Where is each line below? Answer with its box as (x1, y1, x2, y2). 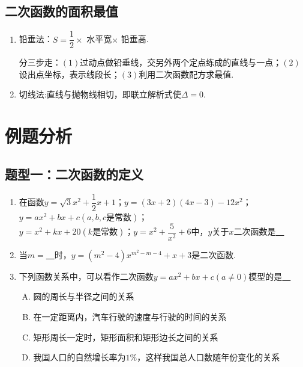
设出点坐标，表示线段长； (19, 67, 120, 80)
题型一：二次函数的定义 (5, 164, 143, 183)
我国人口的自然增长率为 (33, 351, 126, 363)
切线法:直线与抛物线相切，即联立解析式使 (19, 88, 181, 100)
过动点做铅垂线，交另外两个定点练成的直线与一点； (80, 56, 282, 69)
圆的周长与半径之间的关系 (33, 290, 134, 303)
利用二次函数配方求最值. (139, 67, 234, 80)
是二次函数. (191, 248, 236, 261)
